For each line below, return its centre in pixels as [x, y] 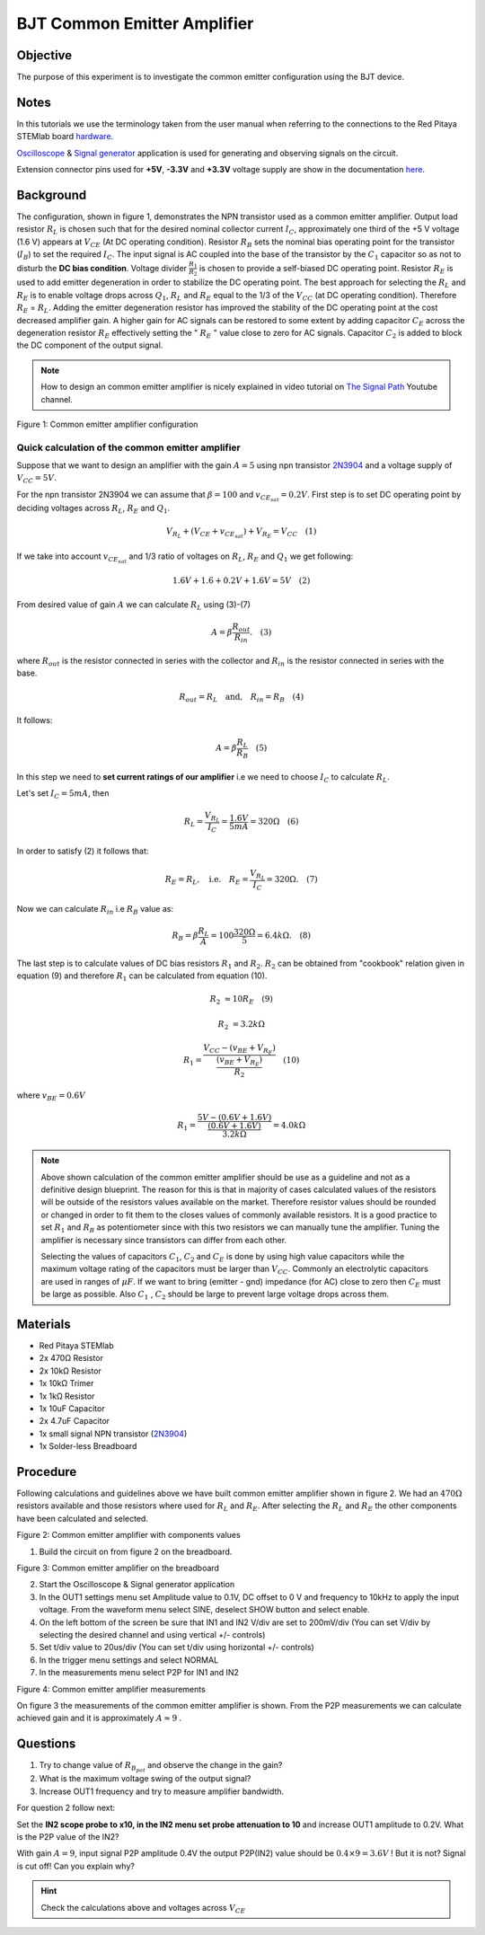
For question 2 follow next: [66, 1808]
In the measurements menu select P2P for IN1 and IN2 [139, 1673]
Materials [44, 1324]
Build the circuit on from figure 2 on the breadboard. [136, 1551]
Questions [46, 1744]
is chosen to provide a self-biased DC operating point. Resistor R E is [326, 269]
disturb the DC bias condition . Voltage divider [102, 268]
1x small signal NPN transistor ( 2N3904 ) [113, 1434]
